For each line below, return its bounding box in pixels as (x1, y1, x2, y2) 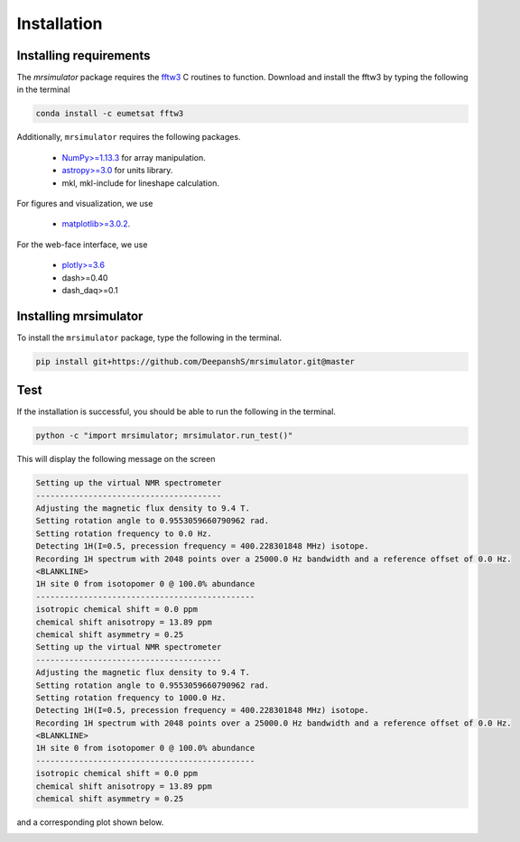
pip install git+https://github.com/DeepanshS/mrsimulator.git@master (35, 356, 356, 366)
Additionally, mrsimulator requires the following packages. (16, 132, 241, 143)
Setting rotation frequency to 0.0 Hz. (35, 528, 212, 539)
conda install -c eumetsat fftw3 (35, 108, 184, 119)
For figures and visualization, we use (16, 198, 153, 208)
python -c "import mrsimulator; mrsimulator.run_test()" (35, 430, 293, 441)
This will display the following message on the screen (16, 454, 216, 465)
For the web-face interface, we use (16, 239, 148, 250)
